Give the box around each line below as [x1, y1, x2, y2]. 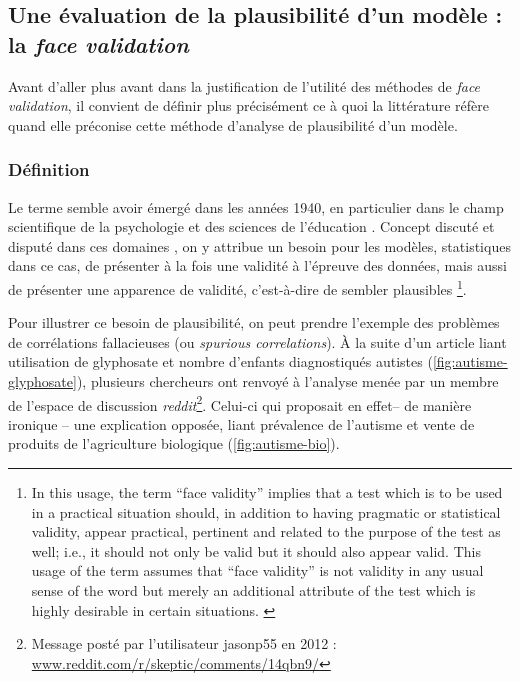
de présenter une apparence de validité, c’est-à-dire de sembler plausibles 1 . [8, 275, 467, 299]
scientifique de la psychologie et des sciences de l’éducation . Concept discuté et [8, 216, 495, 237]
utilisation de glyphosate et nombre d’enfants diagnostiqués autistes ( [8, 351, 433, 372]
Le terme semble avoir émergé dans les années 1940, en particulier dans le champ [8, 196, 504, 217]
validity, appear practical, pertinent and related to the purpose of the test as [31, 521, 501, 542]
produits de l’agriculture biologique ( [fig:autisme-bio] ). [8, 433, 340, 454]
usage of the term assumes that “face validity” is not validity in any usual [31, 560, 484, 581]
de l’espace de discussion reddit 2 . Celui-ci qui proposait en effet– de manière [8, 391, 472, 415]
